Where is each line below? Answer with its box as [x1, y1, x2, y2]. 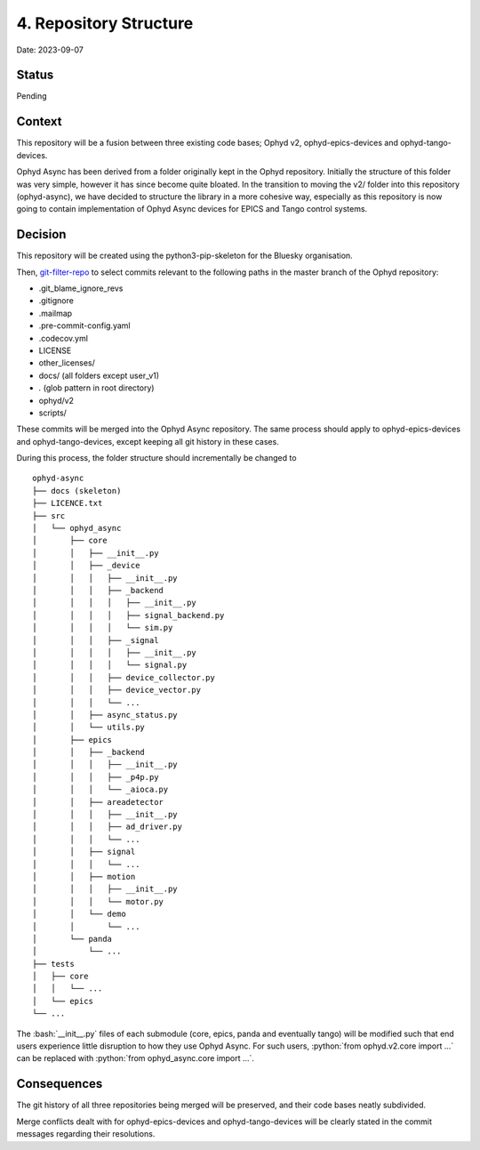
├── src [32, 511, 66, 520]
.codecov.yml [38, 333, 89, 343]
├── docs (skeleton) [32, 486, 122, 495]
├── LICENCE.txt [32, 498, 103, 509]
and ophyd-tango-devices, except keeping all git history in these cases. [16, 436, 279, 446]
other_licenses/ [38, 358, 95, 368]
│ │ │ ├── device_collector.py [32, 672, 215, 682]
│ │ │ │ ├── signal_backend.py [32, 610, 225, 620]
